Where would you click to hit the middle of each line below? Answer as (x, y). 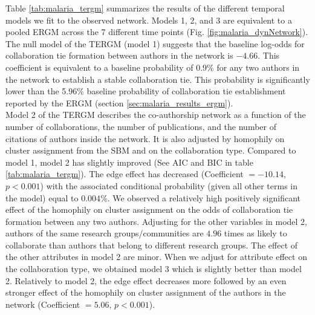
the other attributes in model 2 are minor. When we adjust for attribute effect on (156, 257)
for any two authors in (258, 67)
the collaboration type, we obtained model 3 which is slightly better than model (154, 269)
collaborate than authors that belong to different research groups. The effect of (152, 245)
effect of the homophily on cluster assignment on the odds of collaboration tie (149, 209)
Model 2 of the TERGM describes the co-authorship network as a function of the (156, 115)
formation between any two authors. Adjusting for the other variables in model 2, (156, 221)
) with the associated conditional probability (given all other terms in (169, 185)
